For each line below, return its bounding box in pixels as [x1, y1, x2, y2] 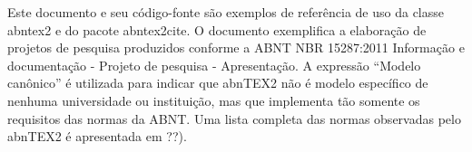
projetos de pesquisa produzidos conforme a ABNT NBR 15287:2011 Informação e [7, 38, 465, 57]
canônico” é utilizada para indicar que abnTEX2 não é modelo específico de [7, 73, 428, 92]
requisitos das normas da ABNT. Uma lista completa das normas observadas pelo [7, 109, 461, 128]
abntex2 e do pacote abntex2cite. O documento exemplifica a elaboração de [7, 20, 427, 39]
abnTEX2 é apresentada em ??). [7, 127, 187, 146]
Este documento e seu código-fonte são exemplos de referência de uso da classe [7, 3, 444, 21]
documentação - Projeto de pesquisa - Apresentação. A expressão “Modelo [7, 55, 421, 74]
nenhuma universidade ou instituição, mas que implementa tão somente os [7, 90, 420, 109]
